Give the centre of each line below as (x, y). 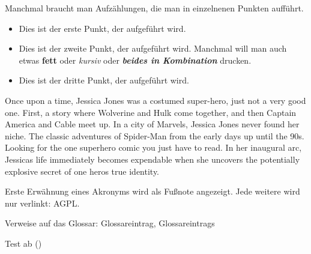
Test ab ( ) (23, 243)
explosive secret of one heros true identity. (82, 171)
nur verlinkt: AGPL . (42, 203)
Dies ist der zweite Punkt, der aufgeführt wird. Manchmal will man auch (153, 48)
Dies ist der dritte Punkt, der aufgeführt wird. (104, 80)
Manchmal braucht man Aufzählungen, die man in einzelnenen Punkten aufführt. (154, 8)
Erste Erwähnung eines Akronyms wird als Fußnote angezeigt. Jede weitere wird (152, 191)
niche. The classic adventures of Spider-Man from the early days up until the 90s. (155, 135)
